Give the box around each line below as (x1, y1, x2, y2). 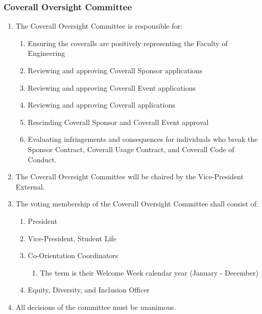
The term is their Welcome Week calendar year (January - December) (40, 267, 259, 278)
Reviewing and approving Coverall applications (28, 99, 175, 110)
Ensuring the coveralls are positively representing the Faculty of (28, 37, 228, 48)
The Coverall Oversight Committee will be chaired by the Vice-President (15, 171, 244, 182)
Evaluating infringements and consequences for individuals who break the (28, 134, 258, 144)
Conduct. (28, 154, 57, 164)
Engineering (28, 48, 65, 58)
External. (15, 181, 45, 192)
